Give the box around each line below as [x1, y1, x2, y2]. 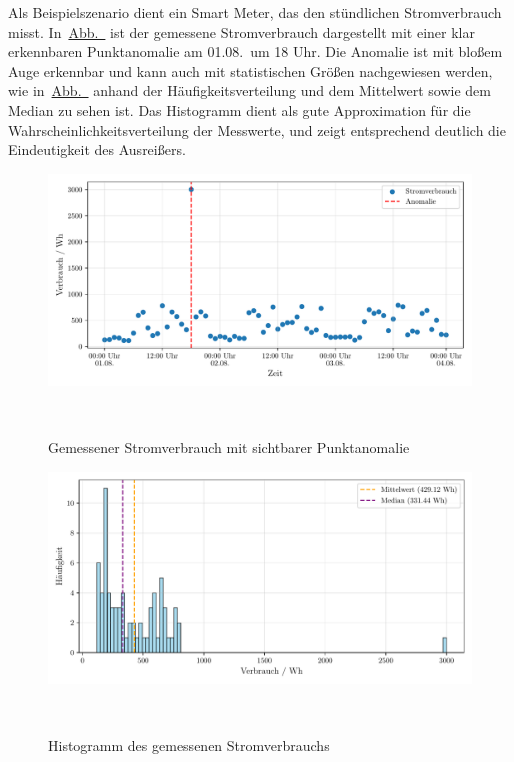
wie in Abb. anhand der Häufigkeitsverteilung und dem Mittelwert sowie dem [8, 80, 491, 101]
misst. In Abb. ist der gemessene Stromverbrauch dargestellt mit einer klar [8, 21, 476, 42]
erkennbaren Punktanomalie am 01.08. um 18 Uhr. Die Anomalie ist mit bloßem [8, 41, 503, 62]
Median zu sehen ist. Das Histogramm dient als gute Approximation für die [8, 99, 471, 120]
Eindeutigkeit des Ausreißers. [8, 139, 186, 160]
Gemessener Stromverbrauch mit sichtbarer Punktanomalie [48, 436, 410, 457]
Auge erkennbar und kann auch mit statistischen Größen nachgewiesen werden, [8, 60, 493, 81]
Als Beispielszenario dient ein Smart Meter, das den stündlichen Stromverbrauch [8, 2, 502, 22]
